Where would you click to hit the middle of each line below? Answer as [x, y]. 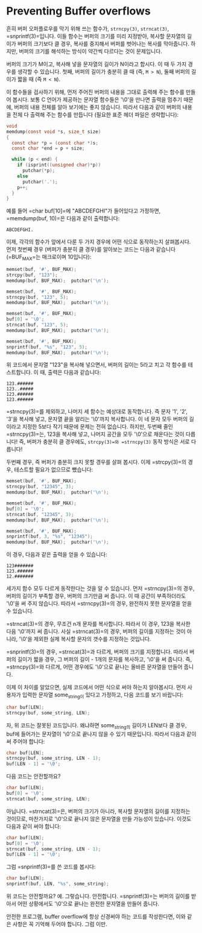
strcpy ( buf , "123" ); [32, 275]
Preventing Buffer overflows [78, 11]
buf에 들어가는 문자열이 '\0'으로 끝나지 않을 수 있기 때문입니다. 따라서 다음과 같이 [101, 734]
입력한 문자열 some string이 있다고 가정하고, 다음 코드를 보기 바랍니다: [103, 696]
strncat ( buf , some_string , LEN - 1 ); [54, 849]
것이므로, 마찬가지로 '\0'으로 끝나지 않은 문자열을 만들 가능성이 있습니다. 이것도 [99, 818]
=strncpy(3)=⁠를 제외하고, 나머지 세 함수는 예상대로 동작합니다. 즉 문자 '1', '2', [97, 412]
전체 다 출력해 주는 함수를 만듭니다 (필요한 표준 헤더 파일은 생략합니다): [96, 114]
